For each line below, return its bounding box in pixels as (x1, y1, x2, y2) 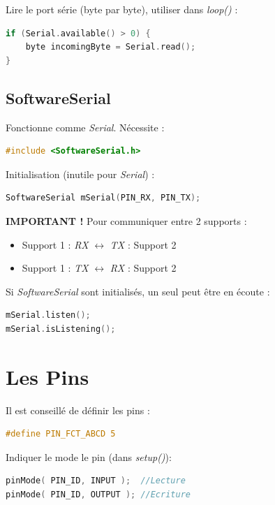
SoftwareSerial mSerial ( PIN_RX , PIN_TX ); (6, 193, 201, 203)
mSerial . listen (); (6, 310, 91, 321)
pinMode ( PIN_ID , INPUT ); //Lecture (6, 476, 186, 486)
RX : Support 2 (110, 261, 177, 275)
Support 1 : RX (22, 237, 89, 251)
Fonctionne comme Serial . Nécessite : (6, 119, 165, 134)
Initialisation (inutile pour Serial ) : (6, 166, 155, 181)
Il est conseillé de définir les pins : (6, 402, 150, 417)
